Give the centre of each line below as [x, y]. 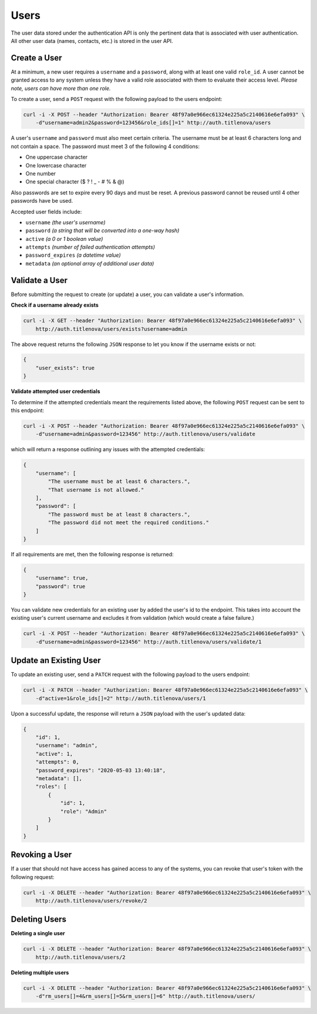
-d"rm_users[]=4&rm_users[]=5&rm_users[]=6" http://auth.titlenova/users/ [145, 996]
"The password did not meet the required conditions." [129, 523]
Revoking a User [41, 855]
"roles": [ [51, 787]
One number [41, 173]
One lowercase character [56, 165]
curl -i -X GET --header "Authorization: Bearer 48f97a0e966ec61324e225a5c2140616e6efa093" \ [163, 321]
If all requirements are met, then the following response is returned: [92, 554]
